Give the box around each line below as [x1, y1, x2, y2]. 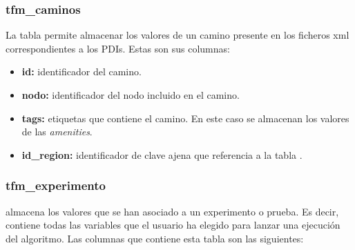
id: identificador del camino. [21, 64, 142, 79]
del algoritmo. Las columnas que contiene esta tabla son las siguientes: [6, 231, 304, 245]
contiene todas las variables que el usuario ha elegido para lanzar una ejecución [6, 218, 340, 232]
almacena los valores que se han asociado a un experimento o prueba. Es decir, [6, 204, 339, 218]
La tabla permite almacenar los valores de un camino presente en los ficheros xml [6, 28, 349, 42]
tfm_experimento [6, 177, 106, 194]
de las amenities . [21, 124, 93, 139]
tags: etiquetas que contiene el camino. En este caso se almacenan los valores [21, 110, 349, 125]
